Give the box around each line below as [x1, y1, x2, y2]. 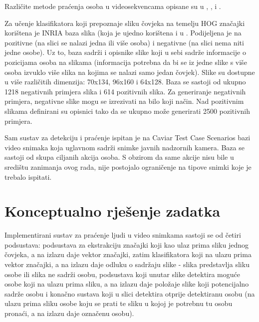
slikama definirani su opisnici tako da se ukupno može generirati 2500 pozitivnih [4, 105, 251, 116]
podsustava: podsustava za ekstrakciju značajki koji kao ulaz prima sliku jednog [4, 239, 249, 250]
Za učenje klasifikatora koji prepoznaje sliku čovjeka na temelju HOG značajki [4, 17, 245, 28]
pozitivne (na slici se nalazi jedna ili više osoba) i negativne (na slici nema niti [4, 37, 244, 47]
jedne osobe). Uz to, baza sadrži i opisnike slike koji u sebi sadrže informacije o [4, 47, 246, 57]
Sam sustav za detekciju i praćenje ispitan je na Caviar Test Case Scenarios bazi [4, 132, 251, 143]
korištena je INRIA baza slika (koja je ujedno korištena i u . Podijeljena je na [4, 27, 242, 38]
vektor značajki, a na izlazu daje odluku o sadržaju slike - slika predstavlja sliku [4, 259, 250, 269]
